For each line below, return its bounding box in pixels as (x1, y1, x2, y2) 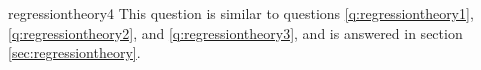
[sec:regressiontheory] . (8, 42, 141, 63)
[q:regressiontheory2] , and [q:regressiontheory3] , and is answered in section (8, 22, 463, 43)
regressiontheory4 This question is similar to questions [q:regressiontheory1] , (8, 3, 474, 23)
